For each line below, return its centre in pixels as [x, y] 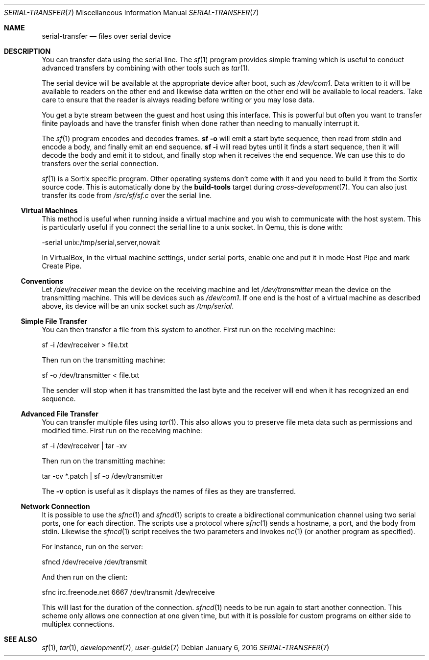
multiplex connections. [78, 624]
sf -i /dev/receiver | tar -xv [84, 446]
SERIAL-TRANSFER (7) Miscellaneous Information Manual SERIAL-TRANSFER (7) [131, 12]
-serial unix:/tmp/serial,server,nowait [101, 242]
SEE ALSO [21, 639]
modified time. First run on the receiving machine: [122, 430]
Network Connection [55, 506]
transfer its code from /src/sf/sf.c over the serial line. [127, 195]
